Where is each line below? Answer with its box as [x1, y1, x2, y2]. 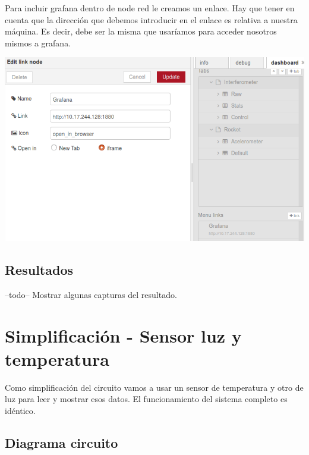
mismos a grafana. [5, 36, 71, 49]
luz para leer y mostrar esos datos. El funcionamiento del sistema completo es [5, 393, 288, 405]
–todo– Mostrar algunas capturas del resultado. [5, 288, 177, 300]
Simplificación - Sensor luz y [5, 323, 242, 347]
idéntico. [5, 404, 36, 417]
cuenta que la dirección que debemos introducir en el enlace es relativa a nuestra [5, 13, 298, 26]
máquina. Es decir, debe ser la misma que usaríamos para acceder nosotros [5, 25, 277, 37]
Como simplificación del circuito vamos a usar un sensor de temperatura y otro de [5, 381, 304, 393]
